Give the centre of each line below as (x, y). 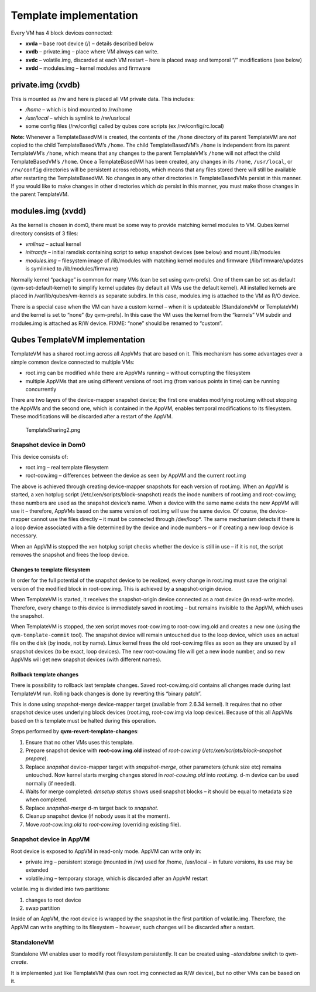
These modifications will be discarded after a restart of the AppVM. (92, 417)
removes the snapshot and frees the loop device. (70, 554)
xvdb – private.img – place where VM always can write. (92, 52)
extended (37, 870)
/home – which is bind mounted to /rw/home (79, 110)
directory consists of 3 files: (44, 233)
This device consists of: (39, 456)
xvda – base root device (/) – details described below (90, 43)
